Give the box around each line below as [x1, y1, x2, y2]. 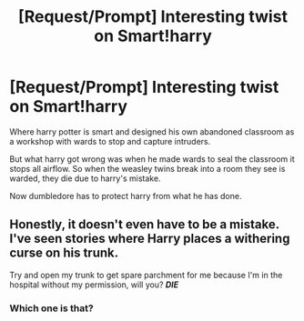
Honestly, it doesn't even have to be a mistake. [9, 216, 279, 233]
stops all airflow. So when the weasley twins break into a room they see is [9, 163, 286, 174]
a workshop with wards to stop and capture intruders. [9, 135, 211, 146]
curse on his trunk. [9, 246, 119, 261]
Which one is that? [9, 302, 94, 315]
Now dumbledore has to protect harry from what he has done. [9, 190, 242, 201]
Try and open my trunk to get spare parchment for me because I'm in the [9, 269, 283, 280]
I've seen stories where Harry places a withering [9, 231, 290, 246]
